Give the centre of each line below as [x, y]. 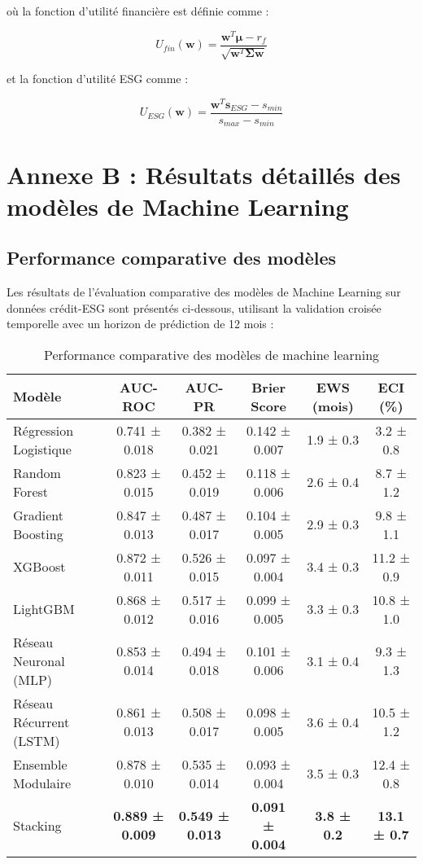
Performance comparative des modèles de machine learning [211, 354]
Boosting [38, 533]
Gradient [38, 515]
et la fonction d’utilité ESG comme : [98, 79]
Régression [44, 430]
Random [37, 472]
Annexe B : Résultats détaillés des [204, 174]
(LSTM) [37, 740]
